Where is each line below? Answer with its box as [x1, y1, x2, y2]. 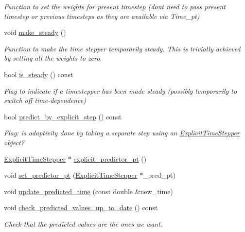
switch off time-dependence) [4, 95, 86, 105]
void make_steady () [4, 27, 66, 37]
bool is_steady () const [4, 69, 73, 79]
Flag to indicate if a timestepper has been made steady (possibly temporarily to [4, 85, 237, 96]
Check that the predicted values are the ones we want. [4, 218, 163, 229]
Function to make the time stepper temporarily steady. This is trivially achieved [4, 43, 241, 53]
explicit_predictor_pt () [73, 153, 147, 164]
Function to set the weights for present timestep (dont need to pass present [4, 1, 226, 11]
